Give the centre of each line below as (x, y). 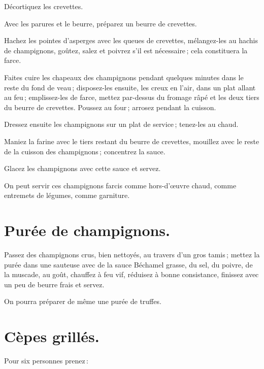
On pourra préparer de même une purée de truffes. (83, 301)
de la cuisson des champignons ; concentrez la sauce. (85, 151)
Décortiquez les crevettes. (44, 6)
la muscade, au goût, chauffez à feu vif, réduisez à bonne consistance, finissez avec (131, 274)
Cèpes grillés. (52, 336)
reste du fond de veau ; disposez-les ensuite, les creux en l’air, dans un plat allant (130, 87)
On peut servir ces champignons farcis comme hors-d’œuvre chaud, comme (120, 185)
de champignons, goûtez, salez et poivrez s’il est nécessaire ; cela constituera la (126, 50)
